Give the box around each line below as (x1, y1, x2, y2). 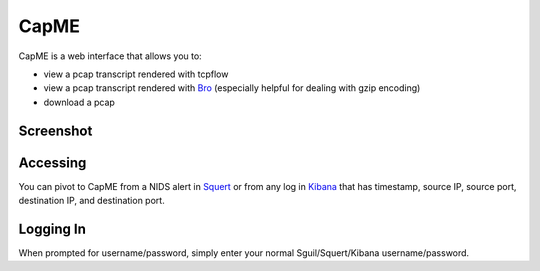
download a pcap (43, 96, 115, 108)
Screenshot (18, 122, 93, 139)
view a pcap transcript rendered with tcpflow (43, 68, 229, 80)
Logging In (18, 220, 87, 237)
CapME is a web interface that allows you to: (18, 50, 202, 62)
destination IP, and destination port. (18, 195, 165, 207)
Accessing (18, 154, 87, 171)
